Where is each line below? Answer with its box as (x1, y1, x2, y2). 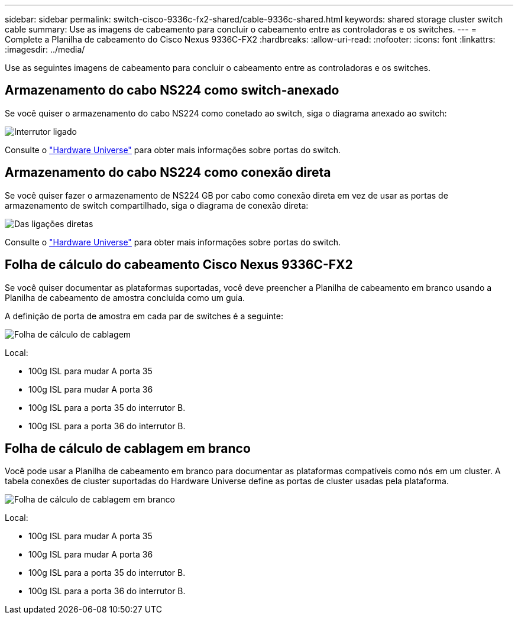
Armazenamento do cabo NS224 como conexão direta (5, 165, 331, 180)
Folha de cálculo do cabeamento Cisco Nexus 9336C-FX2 (5, 257, 353, 273)
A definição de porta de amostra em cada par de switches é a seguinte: (5, 310, 283, 321)
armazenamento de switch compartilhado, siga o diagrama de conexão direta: (5, 200, 309, 210)
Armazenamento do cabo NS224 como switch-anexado (5, 83, 339, 98)
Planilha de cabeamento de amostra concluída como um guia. (5, 292, 245, 303)
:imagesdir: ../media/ (5, 44, 85, 54)
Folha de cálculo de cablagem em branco (5, 440, 251, 456)
